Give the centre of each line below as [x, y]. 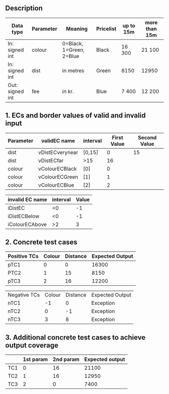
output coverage [32, 345]
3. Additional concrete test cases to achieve [75, 337]
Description [24, 8]
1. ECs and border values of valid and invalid [75, 115]
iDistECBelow [24, 216]
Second [147, 137]
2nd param [66, 359]
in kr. [68, 91]
